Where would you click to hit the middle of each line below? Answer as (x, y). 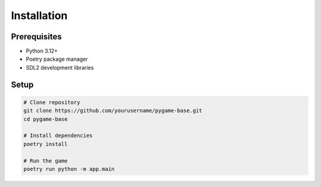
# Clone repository (52, 102)
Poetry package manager (57, 59)
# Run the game (45, 160)
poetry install (45, 144)
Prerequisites (36, 37)
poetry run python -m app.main (69, 169)
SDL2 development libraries (60, 67)
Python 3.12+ (42, 51)
